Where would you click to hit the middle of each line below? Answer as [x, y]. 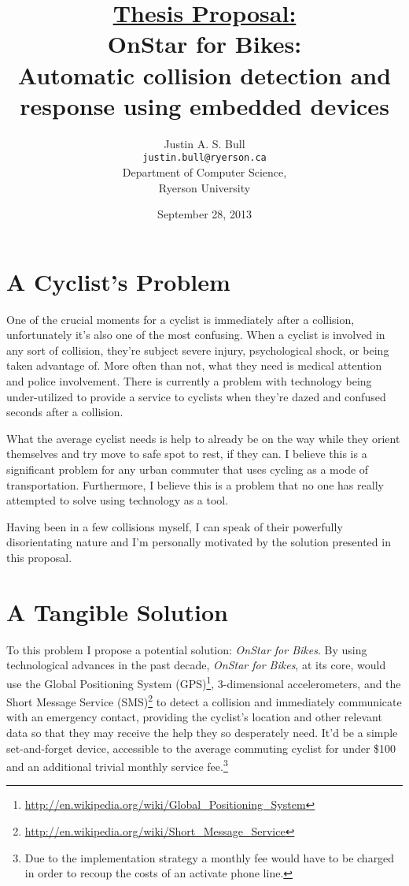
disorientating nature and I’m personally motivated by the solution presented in [199, 542]
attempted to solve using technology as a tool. [118, 500]
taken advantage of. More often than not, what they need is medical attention [194, 365]
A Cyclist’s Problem [118, 281]
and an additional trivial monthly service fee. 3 [117, 765]
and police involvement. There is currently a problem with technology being [189, 381]
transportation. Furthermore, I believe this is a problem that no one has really [195, 484]
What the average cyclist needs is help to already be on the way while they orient [203, 438]
